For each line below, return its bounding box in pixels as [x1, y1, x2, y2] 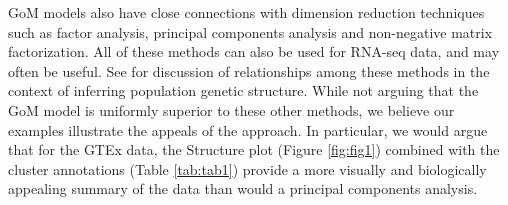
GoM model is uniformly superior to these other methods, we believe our [8, 99, 455, 120]
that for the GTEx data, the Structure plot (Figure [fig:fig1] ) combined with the [8, 139, 500, 160]
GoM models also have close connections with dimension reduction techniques [8, 2, 485, 22]
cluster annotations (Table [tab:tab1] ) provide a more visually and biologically [8, 158, 487, 179]
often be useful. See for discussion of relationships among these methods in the [8, 60, 490, 81]
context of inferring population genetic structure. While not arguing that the [8, 80, 479, 101]
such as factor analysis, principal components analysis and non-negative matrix [8, 21, 493, 42]
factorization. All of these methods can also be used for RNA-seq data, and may [8, 41, 500, 62]
